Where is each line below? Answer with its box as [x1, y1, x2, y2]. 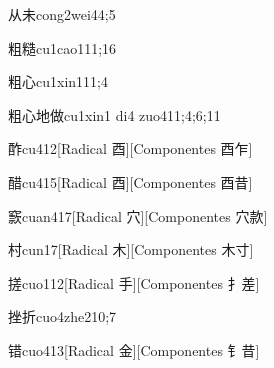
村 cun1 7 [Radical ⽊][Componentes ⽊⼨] [8, 239, 254, 260]
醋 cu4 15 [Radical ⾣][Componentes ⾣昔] [8, 171, 253, 192]
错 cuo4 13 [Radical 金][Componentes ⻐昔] [8, 339, 260, 360]
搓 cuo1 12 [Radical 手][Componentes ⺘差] [8, 272, 260, 293]
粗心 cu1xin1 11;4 [8, 71, 108, 92]
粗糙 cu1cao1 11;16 [8, 37, 117, 58]
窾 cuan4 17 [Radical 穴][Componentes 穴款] [8, 205, 268, 226]
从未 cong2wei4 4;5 [8, 4, 116, 24]
